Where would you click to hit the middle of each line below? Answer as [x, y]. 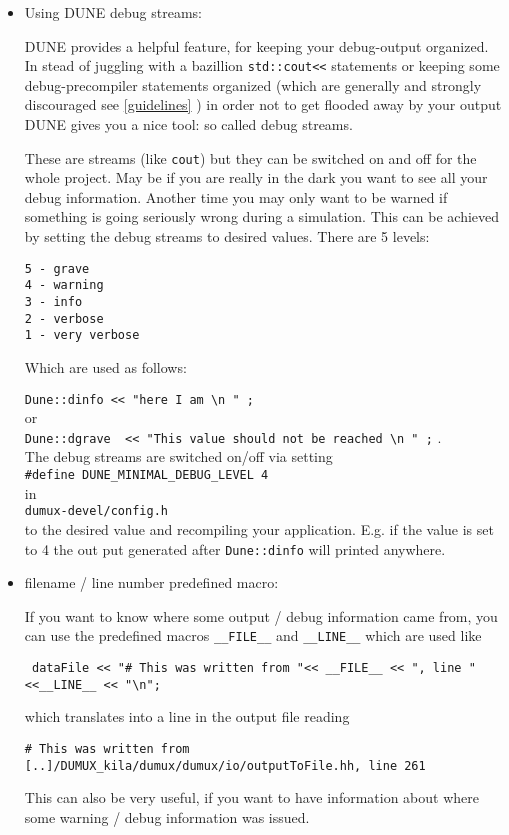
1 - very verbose [82, 335]
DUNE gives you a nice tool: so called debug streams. [188, 124]
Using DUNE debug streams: [113, 12]
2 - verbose [64, 318]
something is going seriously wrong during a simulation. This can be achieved [262, 216]
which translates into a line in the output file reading [187, 716]
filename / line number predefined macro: [151, 582]
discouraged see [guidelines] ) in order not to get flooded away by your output [263, 104]
